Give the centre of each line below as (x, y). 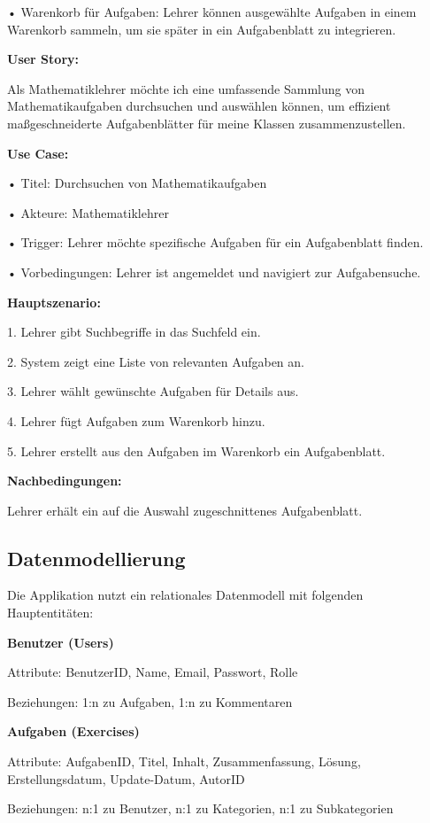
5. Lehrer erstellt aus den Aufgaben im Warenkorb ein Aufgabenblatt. (196, 450)
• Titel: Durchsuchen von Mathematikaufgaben (137, 183)
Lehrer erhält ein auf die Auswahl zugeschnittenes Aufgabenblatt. (185, 510)
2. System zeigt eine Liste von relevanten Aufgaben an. (156, 361)
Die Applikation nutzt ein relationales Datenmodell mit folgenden (185, 595)
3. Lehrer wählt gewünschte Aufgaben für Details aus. (153, 391)
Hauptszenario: (54, 302)
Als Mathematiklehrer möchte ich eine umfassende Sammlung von (186, 88)
